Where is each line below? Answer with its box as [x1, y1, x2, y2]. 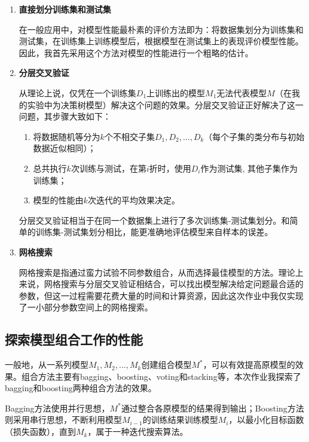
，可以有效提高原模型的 [203, 358, 295, 371]
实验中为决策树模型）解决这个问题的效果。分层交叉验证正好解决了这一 [27, 98, 304, 111]
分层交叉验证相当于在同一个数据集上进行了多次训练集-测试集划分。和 [19, 214, 290, 226]
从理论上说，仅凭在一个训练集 [19, 86, 136, 99]
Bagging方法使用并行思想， [5, 401, 110, 414]
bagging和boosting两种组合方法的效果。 [5, 382, 157, 394]
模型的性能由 [33, 194, 84, 206]
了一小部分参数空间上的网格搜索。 [19, 301, 153, 313]
